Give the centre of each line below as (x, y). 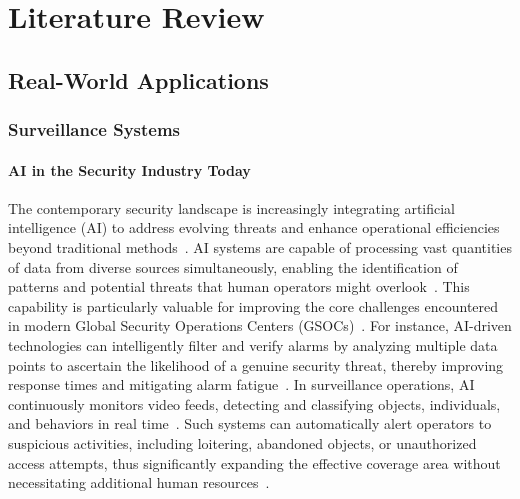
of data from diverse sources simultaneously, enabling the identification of (233, 266)
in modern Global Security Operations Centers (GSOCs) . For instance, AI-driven (260, 325)
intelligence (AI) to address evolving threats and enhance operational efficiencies (254, 227)
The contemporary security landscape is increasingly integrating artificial (232, 207)
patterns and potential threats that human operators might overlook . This (239, 286)
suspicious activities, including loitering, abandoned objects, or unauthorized (242, 442)
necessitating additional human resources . (139, 482)
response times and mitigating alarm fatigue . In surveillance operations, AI (241, 384)
